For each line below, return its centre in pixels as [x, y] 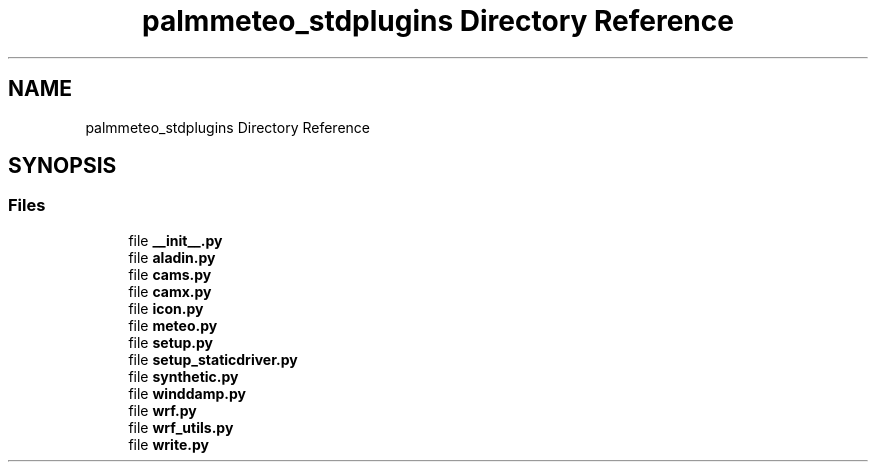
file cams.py [170, 274]
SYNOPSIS [62, 166]
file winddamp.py [187, 393]
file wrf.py [162, 410]
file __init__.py [175, 240]
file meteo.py [173, 325]
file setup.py [170, 342]
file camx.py [170, 291]
